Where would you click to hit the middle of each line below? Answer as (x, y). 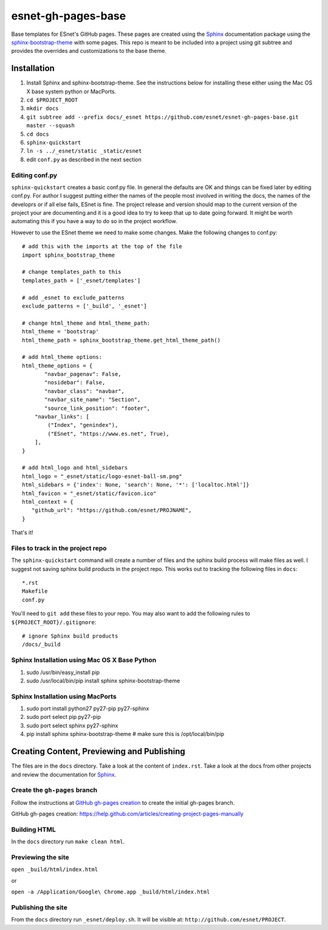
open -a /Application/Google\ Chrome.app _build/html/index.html (111, 892)
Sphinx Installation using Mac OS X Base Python (84, 660)
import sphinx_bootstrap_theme (69, 255)
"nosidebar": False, (75, 383)
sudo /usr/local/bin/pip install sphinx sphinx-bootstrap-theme (103, 681)
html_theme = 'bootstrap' (61, 332)
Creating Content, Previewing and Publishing (98, 751)
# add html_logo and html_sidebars (75, 468)
